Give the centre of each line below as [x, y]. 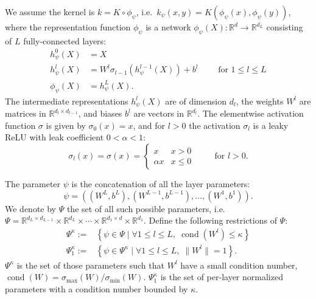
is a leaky [271, 125]
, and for [149, 125]
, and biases [100, 113]
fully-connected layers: [65, 40]
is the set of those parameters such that [90, 265]
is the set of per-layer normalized [222, 277]
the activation [215, 125]
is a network [168, 27]
